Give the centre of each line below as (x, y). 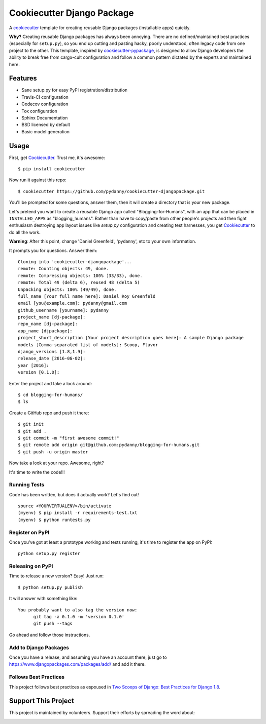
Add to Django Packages (39, 647)
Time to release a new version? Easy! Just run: (56, 576)
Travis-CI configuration (45, 97)
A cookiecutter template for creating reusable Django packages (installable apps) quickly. (100, 28)
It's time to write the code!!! (37, 472)
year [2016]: (33, 365)
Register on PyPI (29, 532)
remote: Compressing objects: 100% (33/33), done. (80, 276)
